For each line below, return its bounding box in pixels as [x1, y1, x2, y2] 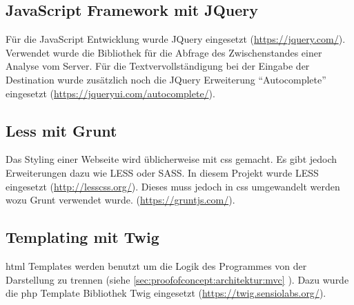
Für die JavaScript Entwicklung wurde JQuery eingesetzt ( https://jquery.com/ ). [6, 32, 346, 46]
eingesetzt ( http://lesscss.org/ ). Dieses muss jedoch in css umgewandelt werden [6, 179, 340, 193]
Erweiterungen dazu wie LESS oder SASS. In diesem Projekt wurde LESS [6, 165, 319, 179]
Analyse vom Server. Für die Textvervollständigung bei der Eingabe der [6, 59, 310, 73]
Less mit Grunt [6, 119, 117, 141]
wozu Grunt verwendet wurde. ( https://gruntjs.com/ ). [6, 193, 235, 207]
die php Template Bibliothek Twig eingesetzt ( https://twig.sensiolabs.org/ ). [6, 286, 326, 300]
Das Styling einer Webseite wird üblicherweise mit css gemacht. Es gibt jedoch [6, 152, 337, 166]
